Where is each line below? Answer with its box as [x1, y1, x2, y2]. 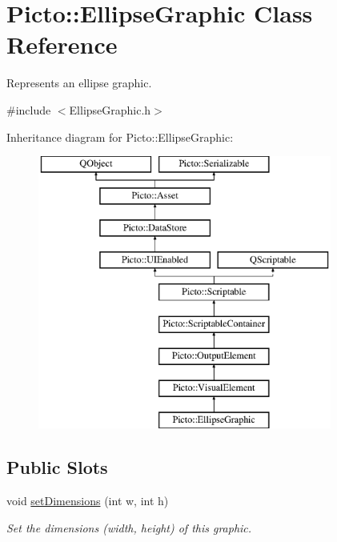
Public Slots [6, 455, 108, 480]
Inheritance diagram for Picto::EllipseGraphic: [6, 128, 234, 145]
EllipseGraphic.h [69, 101, 151, 118]
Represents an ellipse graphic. [6, 74, 152, 91]
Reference [6, 28, 118, 61]
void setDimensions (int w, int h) [6, 492, 169, 509]
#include [6, 101, 51, 118]
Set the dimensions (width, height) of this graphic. [6, 519, 252, 536]
